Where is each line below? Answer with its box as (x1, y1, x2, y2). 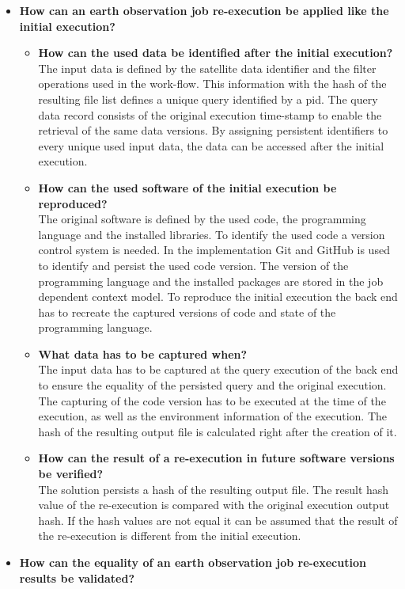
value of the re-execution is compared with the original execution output (38, 496, 390, 513)
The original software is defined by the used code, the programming (38, 211, 366, 227)
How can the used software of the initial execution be (38, 179, 337, 196)
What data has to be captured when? (38, 345, 248, 362)
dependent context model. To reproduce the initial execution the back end (38, 288, 398, 305)
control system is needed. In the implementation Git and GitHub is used (38, 241, 390, 258)
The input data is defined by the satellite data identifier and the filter (38, 59, 377, 76)
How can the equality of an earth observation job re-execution (19, 554, 366, 570)
